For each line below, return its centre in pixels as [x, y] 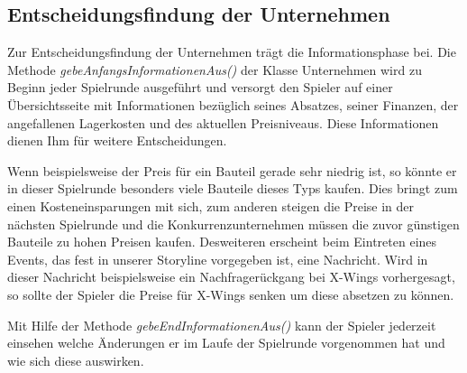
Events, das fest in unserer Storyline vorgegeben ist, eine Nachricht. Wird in [218, 259]
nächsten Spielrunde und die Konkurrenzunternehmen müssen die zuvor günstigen [233, 224]
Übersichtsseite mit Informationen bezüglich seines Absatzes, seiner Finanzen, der [233, 104]
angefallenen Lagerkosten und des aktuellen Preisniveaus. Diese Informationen [223, 122]
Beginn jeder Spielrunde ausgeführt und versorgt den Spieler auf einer [200, 87]
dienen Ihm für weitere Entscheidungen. [117, 140]
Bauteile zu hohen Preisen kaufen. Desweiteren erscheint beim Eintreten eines [222, 242]
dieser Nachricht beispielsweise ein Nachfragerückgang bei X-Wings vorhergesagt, [231, 277]
